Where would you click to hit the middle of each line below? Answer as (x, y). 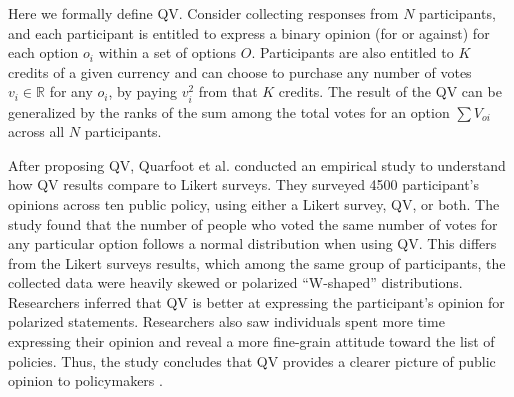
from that (228, 91)
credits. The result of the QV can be (390, 91)
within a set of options (167, 52)
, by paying (142, 91)
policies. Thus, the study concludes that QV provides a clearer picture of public (252, 360)
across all (36, 131)
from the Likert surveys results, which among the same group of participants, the (257, 262)
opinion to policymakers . (85, 380)
